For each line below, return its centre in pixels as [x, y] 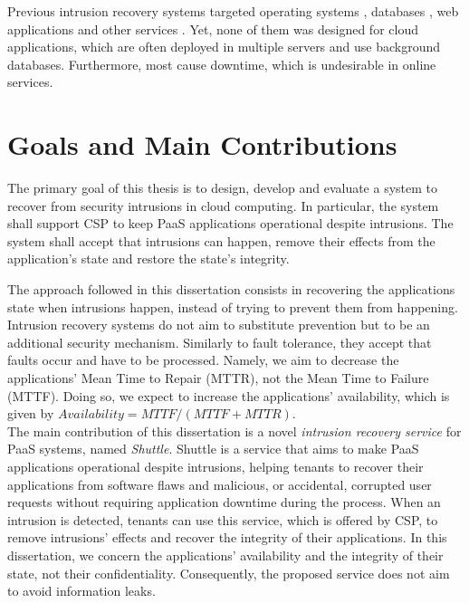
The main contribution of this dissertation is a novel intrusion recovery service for [234, 431]
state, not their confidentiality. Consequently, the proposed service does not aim [229, 573]
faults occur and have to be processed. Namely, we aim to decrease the [203, 360]
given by [31, 413]
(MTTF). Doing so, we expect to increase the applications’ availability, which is [229, 395]
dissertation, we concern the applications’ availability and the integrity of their [225, 555]
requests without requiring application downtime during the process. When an [224, 502]
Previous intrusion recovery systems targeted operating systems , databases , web [233, 11]
